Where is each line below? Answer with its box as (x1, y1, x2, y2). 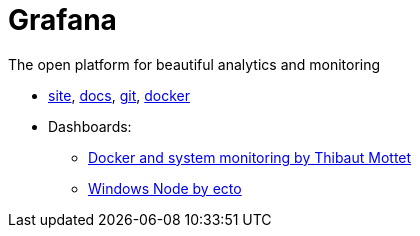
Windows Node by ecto (88, 179, 242, 197)
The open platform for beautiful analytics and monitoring (8, 55, 381, 73)
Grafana (8, 3, 117, 37)
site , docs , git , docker (48, 86, 191, 104)
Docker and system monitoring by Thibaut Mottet (88, 148, 412, 166)
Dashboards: (48, 117, 132, 135)
